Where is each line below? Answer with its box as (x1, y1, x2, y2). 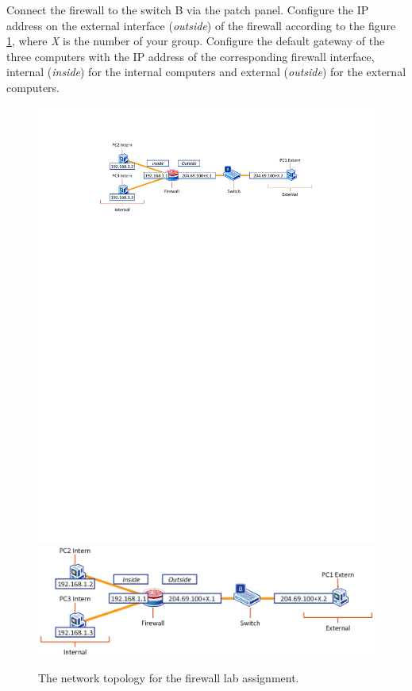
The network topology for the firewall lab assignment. (38, 669, 299, 685)
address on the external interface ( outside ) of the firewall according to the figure (6, 17, 396, 33)
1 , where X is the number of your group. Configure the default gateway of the (6, 33, 385, 49)
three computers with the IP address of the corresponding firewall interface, (6, 48, 375, 64)
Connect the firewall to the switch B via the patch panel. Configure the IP (6, 2, 369, 17)
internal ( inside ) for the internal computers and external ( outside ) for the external (6, 63, 406, 80)
